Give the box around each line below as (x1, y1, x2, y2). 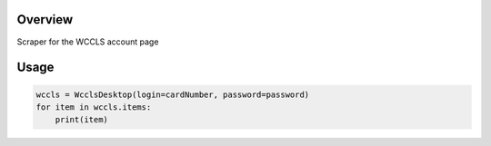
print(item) (55, 114, 109, 125)
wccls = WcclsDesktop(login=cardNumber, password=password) (35, 89, 310, 100)
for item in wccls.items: (35, 102, 152, 112)
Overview (16, 12, 74, 27)
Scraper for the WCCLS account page (16, 36, 159, 47)
